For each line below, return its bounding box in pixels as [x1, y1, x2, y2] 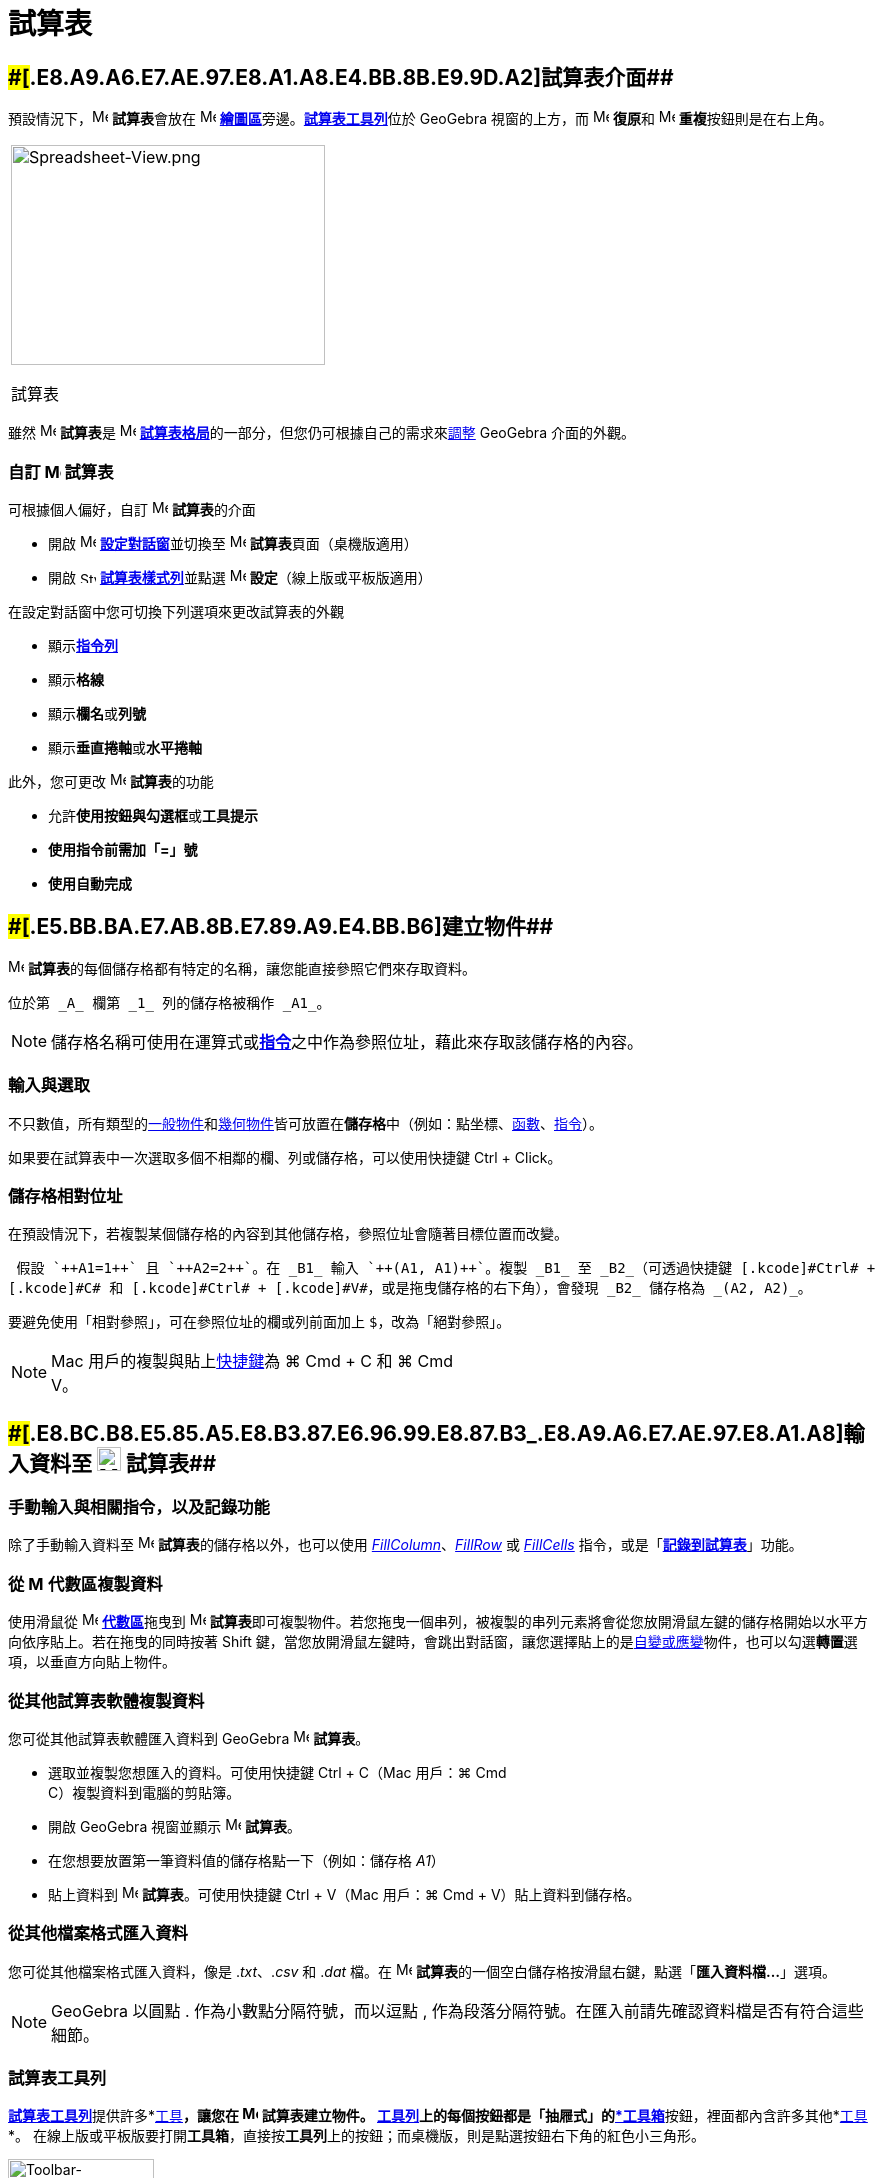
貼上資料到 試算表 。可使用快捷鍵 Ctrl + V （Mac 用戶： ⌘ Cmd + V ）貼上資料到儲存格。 [48, 1885, 641, 1903]
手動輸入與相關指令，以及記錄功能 [8, 1497, 270, 1518]
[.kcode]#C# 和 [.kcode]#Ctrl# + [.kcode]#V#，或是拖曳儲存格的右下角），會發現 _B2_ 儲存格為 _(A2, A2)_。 [8, 1280, 812, 1297]
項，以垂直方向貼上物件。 [8, 1653, 176, 1671]
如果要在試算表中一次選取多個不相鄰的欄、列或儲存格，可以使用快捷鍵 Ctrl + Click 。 [8, 1148, 562, 1166]
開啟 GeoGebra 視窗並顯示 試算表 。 [48, 1817, 302, 1835]
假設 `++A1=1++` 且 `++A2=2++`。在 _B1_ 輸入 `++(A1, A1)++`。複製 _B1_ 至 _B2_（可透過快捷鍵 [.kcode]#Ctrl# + [16, 1260, 876, 1277]
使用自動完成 [48, 874, 132, 892]
